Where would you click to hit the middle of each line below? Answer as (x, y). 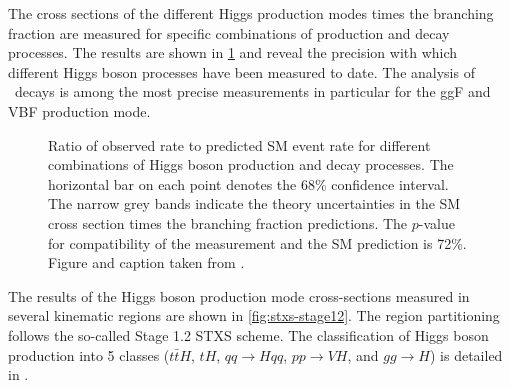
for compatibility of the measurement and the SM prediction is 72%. (257, 242)
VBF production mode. (79, 110)
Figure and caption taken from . (146, 262)
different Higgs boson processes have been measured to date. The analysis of (241, 71)
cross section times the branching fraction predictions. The (228, 222)
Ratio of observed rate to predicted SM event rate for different (239, 144)
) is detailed (466, 354)
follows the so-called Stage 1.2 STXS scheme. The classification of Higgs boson (248, 334)
